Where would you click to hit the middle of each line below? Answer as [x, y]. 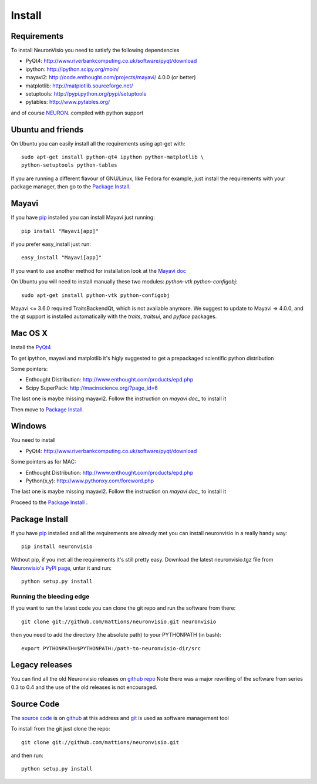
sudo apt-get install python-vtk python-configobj [96, 295]
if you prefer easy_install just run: [51, 244]
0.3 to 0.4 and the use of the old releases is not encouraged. [84, 687]
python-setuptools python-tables [69, 165]
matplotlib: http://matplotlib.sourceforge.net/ [79, 86]
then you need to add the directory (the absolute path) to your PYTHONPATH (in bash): [116, 635]
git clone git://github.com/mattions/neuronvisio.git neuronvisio [119, 621]
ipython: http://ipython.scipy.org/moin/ [72, 69]
